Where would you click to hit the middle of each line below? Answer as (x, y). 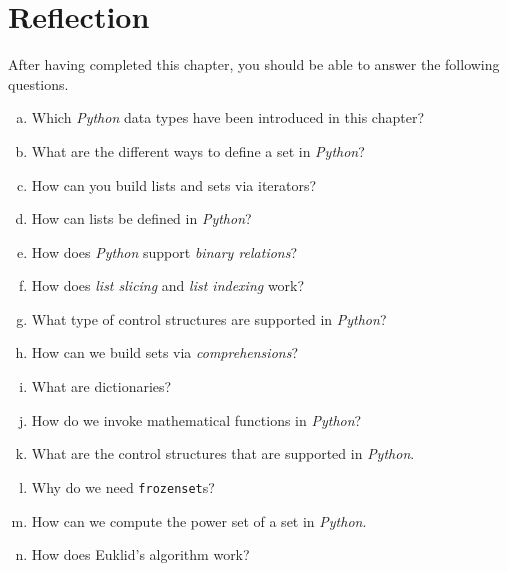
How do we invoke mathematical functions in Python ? (196, 419)
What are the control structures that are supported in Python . (223, 453)
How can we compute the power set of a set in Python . (199, 520)
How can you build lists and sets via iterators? (174, 184)
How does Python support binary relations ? (164, 251)
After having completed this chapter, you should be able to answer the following (254, 64)
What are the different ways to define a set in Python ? (198, 150)
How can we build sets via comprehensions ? (164, 352)
